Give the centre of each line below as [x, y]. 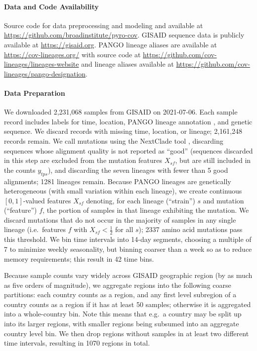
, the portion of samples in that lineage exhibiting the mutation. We [146, 210]
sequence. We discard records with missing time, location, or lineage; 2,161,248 [123, 131]
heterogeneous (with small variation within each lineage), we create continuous [123, 191]
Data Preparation [35, 93]
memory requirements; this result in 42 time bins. [79, 258]
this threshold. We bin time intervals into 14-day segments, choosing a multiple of [128, 239]
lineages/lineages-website [42, 64]
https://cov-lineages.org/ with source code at [72, 54]
